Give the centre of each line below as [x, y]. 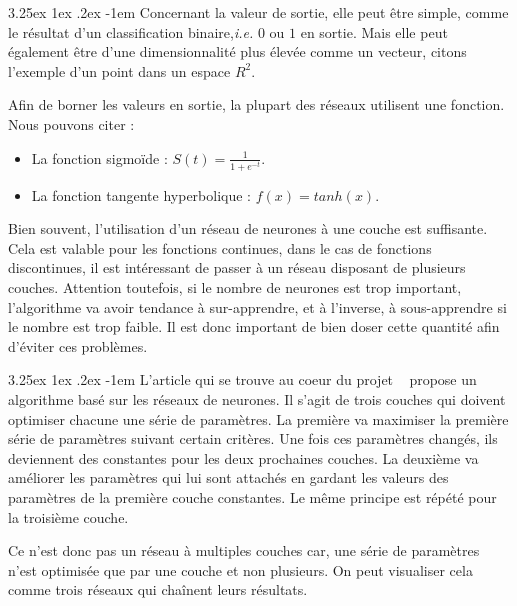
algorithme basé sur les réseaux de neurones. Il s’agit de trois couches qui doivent [257, 399]
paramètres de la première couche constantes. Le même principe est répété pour [252, 497]
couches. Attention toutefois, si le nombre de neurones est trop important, [235, 287]
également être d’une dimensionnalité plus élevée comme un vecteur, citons [237, 51]
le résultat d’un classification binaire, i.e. [131, 31]
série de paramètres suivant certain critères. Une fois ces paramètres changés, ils [253, 438]
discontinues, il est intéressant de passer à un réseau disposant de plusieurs [237, 267]
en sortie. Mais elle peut [374, 31]
